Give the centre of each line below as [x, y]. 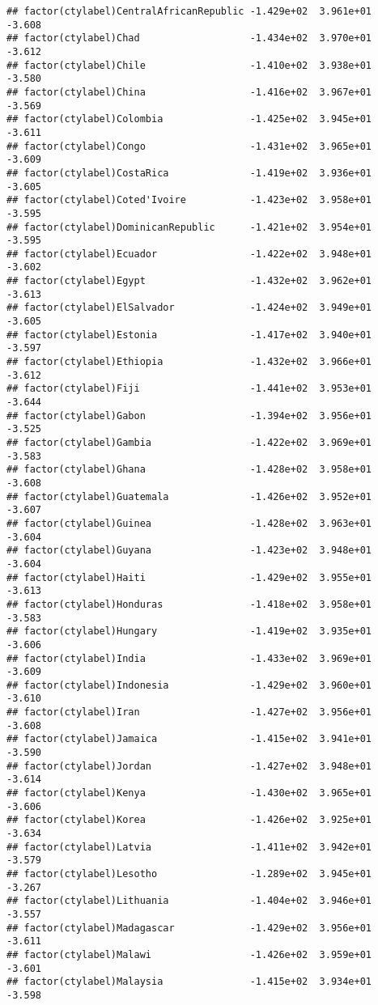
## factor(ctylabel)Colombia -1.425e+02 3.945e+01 [189, 119]
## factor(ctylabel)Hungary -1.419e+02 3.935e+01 [189, 632]
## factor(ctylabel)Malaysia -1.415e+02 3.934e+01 [189, 982]
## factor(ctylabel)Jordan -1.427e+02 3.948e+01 [189, 766]
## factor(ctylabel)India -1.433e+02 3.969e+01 [189, 658]
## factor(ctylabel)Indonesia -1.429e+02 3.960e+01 [189, 685]
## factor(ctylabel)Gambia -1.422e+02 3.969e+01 [189, 443]
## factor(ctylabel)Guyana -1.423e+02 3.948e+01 [189, 551]
